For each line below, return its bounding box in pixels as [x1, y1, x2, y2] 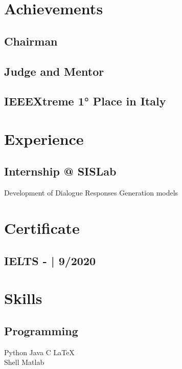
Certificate [4, 218, 80, 238]
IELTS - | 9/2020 [4, 252, 96, 268]
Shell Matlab [4, 357, 44, 367]
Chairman [4, 33, 58, 49]
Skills [4, 288, 42, 309]
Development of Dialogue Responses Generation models [4, 187, 178, 198]
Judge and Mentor [4, 63, 104, 79]
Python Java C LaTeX [4, 346, 75, 357]
